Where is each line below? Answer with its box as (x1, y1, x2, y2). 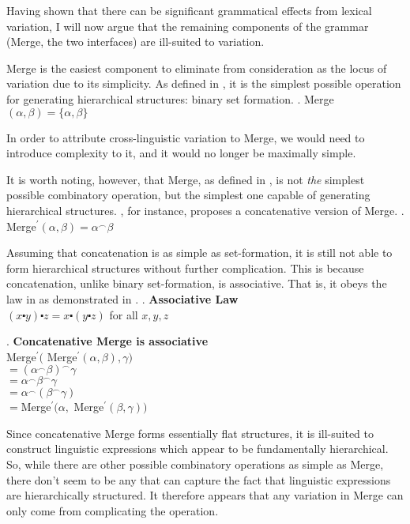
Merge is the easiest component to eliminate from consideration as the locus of (6, 59, 387, 76)
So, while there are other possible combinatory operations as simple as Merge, (6, 456, 384, 473)
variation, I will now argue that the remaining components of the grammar (6, 17, 369, 34)
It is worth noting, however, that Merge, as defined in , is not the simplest (6, 171, 365, 187)
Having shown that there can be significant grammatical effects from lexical (6, 2, 372, 18)
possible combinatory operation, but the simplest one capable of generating (6, 187, 371, 203)
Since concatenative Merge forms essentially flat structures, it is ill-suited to (6, 424, 374, 441)
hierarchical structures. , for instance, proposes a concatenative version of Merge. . (6, 202, 404, 218)
